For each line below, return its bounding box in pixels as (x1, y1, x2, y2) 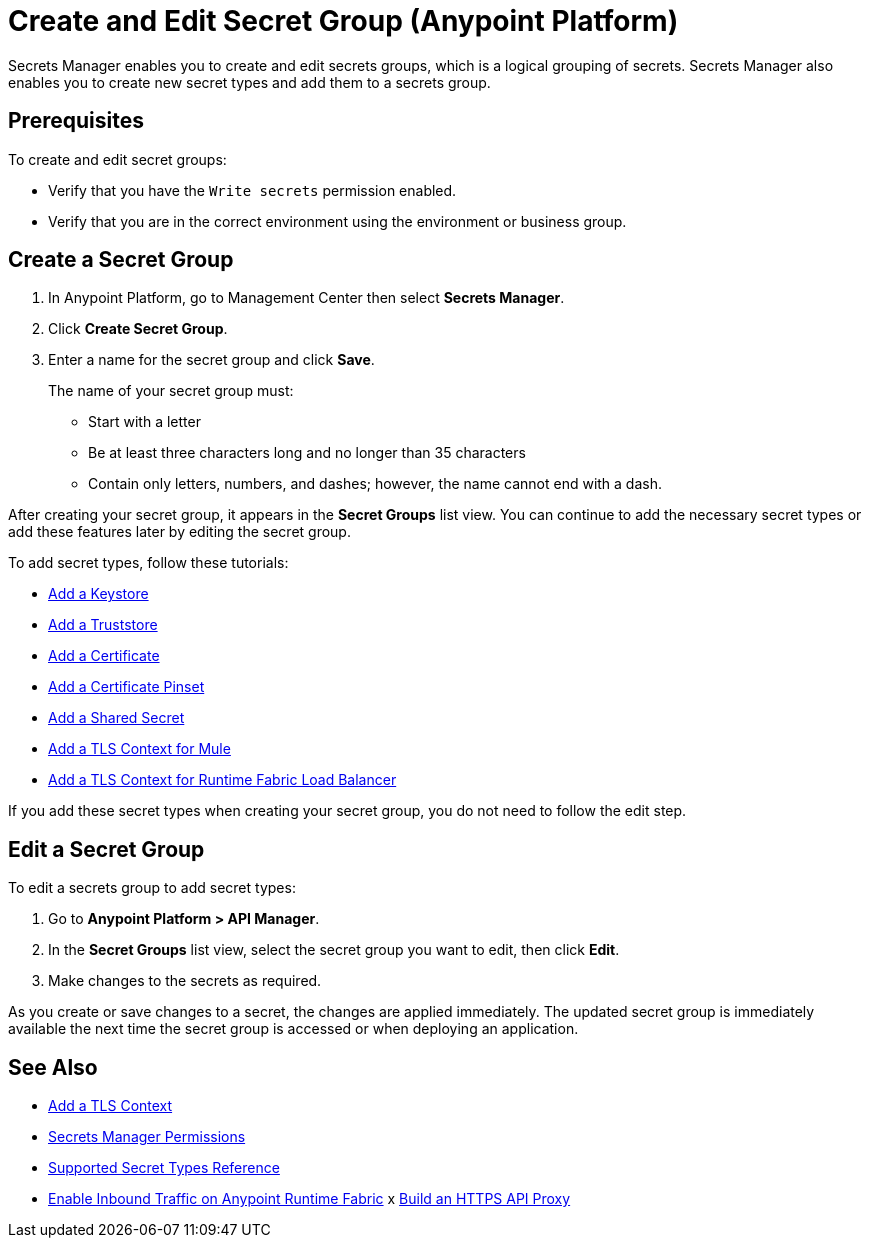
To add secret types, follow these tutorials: (8, 554, 289, 572)
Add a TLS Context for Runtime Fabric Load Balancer (48, 771, 397, 789)
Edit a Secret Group (8, 836, 205, 862)
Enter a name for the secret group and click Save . (48, 351, 375, 369)
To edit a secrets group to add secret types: (8, 879, 296, 897)
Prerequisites (8, 108, 144, 134)
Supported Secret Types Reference (48, 1159, 280, 1177)
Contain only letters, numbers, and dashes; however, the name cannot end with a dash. (88, 475, 662, 493)
